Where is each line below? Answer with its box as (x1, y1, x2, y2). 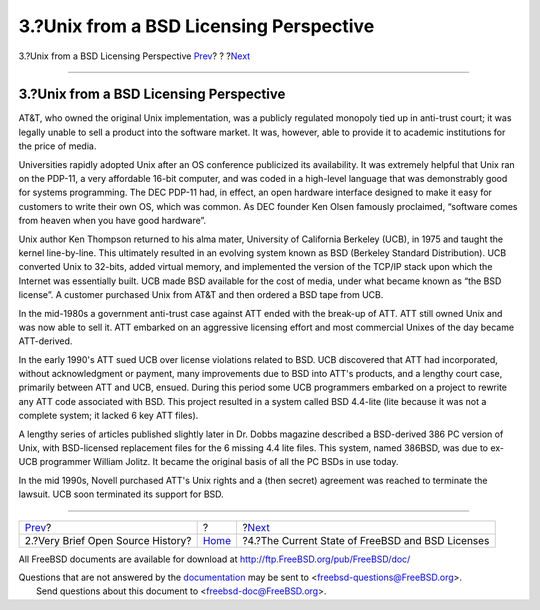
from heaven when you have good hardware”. (18, 215, 207, 227)
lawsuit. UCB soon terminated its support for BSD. (18, 488, 224, 500)
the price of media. (18, 140, 97, 152)
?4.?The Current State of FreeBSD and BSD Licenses (241, 533, 490, 547)
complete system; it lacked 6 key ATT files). (18, 410, 199, 422)
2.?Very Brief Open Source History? (24, 533, 192, 547)
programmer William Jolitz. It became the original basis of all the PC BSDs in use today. (39, 456, 399, 468)
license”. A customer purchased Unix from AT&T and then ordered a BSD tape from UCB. (18, 289, 384, 301)
